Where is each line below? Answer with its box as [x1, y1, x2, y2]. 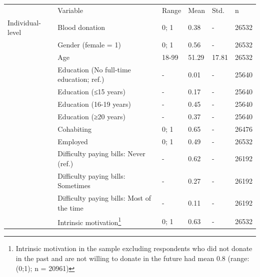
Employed [57, 136, 88, 146]
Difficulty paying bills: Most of [57, 193, 151, 203]
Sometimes [57, 180, 90, 191]
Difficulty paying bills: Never [57, 148, 145, 159]
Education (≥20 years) [57, 111, 125, 121]
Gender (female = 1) [57, 39, 121, 50]
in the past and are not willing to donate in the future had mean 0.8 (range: [15, 253, 249, 264]
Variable [57, 4, 83, 15]
